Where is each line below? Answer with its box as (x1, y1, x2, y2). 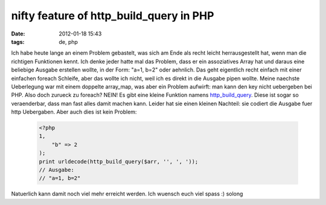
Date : (11, 30, 25, 37)
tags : (11, 38, 25, 45)
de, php (59, 38, 78, 45)
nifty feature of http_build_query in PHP (11, 9, 214, 22)
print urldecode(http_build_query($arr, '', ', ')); (39, 158, 199, 165)
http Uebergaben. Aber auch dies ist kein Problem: (11, 108, 137, 115)
